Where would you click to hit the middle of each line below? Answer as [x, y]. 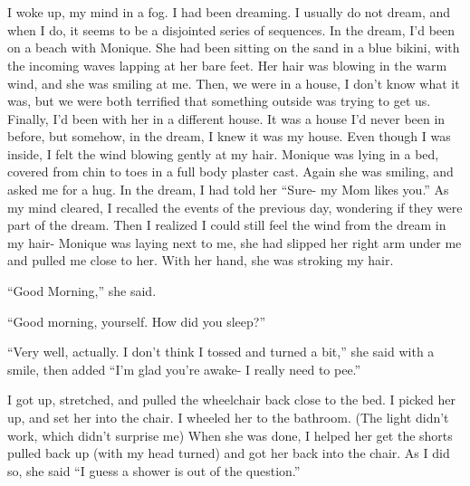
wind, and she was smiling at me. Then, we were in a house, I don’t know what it [234, 83]
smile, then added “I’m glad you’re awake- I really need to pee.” [184, 369]
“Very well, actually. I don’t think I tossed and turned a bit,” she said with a [221, 352]
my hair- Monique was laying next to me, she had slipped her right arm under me [235, 242]
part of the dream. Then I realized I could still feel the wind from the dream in [227, 225]
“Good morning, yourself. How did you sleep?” [137, 321]
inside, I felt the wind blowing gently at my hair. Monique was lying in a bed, [223, 153]
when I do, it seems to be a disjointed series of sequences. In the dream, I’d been [231, 29]
